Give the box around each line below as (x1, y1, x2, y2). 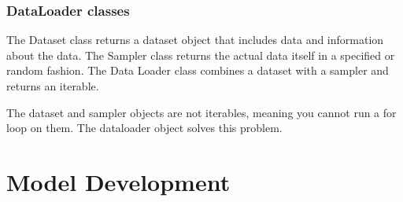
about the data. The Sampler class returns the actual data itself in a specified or (6, 46, 395, 63)
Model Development (6, 165, 231, 197)
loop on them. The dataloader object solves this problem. (6, 119, 283, 136)
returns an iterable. (6, 78, 99, 94)
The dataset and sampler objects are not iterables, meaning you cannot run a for (6, 104, 397, 120)
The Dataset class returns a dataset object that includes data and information (6, 31, 384, 48)
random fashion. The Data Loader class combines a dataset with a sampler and (6, 62, 389, 79)
